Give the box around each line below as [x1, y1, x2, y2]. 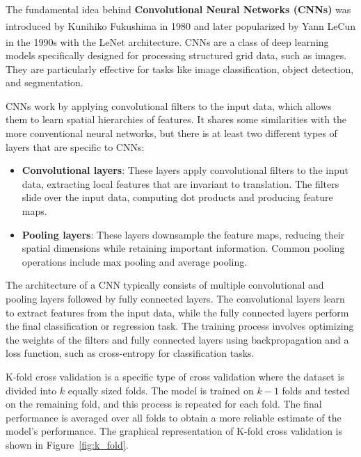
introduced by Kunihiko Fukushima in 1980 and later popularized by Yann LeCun [6, 18, 356, 33]
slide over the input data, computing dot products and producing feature [22, 190, 333, 205]
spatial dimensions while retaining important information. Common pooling [22, 241, 345, 255]
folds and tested [282, 383, 350, 397]
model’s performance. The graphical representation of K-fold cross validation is [6, 424, 343, 438]
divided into [6, 383, 57, 397]
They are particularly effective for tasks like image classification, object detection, [6, 61, 354, 76]
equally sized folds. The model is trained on [67, 383, 254, 397]
